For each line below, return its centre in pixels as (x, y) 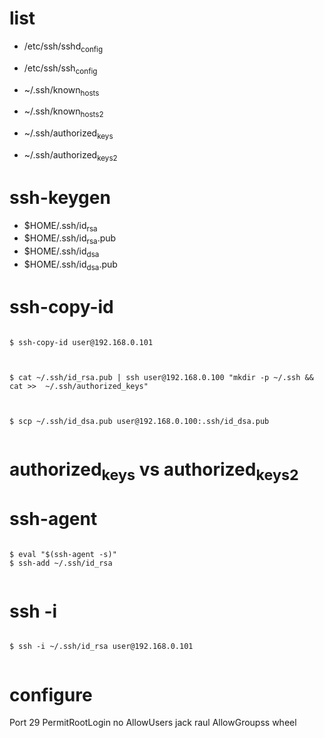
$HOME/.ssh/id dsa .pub (70, 265)
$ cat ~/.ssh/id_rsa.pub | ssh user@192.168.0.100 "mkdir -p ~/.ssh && (161, 377)
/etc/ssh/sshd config (63, 47)
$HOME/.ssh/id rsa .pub (70, 239)
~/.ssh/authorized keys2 (70, 155)
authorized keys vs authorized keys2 (154, 471)
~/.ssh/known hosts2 (63, 112)
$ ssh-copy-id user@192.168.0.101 (81, 342)
